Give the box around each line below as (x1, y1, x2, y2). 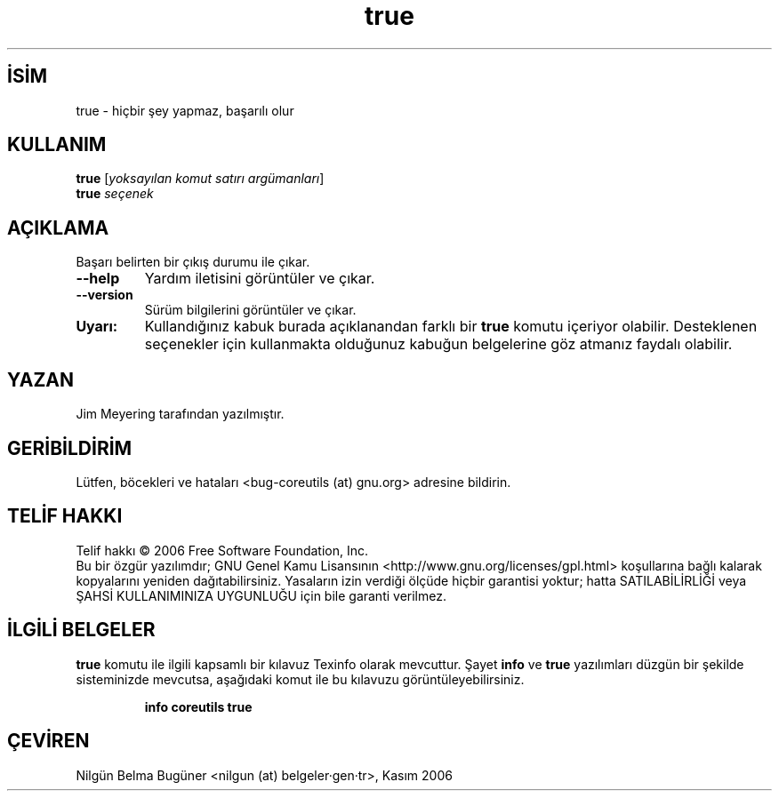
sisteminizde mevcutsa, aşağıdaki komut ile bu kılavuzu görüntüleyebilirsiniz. (76, 671, 525, 687)
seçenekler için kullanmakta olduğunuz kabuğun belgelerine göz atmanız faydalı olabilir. (144, 335, 733, 354)
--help (76, 269, 120, 288)
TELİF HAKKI (7, 505, 123, 528)
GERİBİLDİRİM (7, 436, 133, 459)
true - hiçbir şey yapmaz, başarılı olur (76, 102, 294, 118)
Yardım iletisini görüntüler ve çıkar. (144, 269, 375, 288)
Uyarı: (76, 317, 118, 336)
